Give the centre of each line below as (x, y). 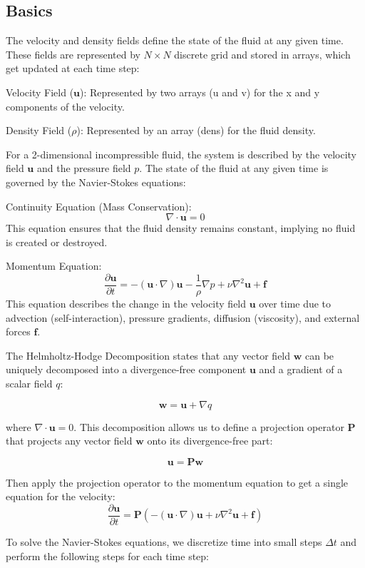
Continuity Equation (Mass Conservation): (99, 206)
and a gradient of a (301, 369)
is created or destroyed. (57, 242)
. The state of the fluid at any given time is (234, 168)
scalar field (29, 383)
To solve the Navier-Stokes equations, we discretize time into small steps (164, 541)
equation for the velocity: (61, 496)
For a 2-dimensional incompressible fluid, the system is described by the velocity (181, 154)
